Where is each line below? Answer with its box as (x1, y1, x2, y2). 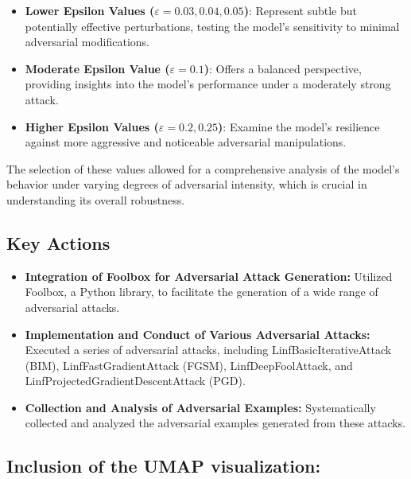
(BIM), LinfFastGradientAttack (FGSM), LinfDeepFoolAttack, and (25, 356, 353, 373)
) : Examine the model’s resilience (218, 118, 380, 134)
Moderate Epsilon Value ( (25, 60, 170, 76)
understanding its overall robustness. (6, 191, 185, 208)
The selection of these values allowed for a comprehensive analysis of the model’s (6, 160, 400, 177)
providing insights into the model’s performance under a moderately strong (25, 76, 391, 92)
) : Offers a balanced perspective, (204, 60, 362, 76)
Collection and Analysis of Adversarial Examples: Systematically (25, 399, 376, 415)
